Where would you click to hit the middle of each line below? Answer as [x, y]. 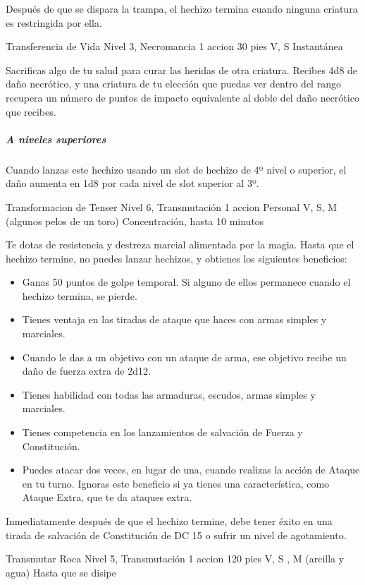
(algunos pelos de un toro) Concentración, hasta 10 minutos [135, 221]
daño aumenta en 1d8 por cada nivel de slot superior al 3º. [132, 183]
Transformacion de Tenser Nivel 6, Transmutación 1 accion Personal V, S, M [172, 206]
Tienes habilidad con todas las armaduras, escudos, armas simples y [169, 394]
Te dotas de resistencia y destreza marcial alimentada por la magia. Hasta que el [180, 245]
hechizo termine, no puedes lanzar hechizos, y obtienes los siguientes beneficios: [177, 258]
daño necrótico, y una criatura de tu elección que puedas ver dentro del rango [173, 84]
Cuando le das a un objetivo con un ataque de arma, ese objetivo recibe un [184, 357]
